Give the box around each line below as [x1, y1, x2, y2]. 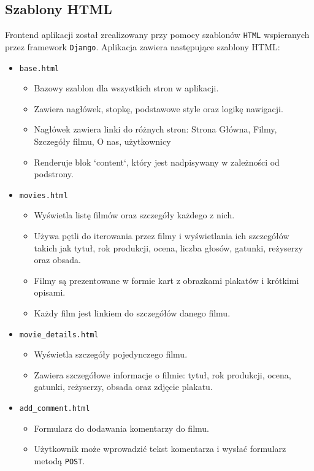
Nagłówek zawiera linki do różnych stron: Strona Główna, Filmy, [34, 123, 277, 136]
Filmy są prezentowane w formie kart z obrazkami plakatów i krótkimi [34, 274, 299, 286]
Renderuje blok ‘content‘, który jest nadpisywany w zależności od [34, 155, 280, 168]
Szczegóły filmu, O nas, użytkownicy [34, 134, 171, 147]
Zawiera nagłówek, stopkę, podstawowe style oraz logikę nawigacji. [34, 102, 283, 115]
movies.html [19, 191, 68, 200]
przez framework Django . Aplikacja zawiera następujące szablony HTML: [5, 40, 280, 53]
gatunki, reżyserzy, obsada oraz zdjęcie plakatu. [34, 380, 213, 393]
